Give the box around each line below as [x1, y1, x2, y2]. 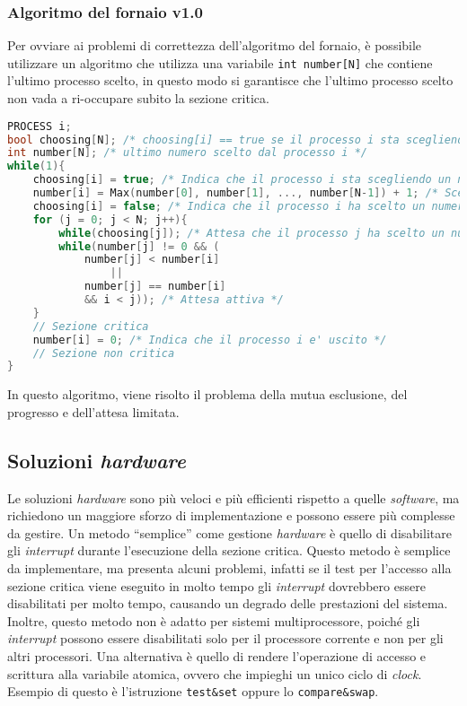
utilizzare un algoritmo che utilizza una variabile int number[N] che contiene [7, 53, 433, 72]
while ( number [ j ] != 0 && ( [58, 240, 220, 253]
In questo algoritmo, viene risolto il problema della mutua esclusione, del [7, 385, 408, 404]
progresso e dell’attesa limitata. [7, 402, 180, 421]
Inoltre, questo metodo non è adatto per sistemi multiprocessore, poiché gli [7, 611, 420, 630]
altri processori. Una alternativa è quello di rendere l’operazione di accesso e [7, 647, 427, 666]
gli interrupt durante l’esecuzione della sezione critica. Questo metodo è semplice [7, 541, 451, 560]
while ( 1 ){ [7, 160, 66, 173]
